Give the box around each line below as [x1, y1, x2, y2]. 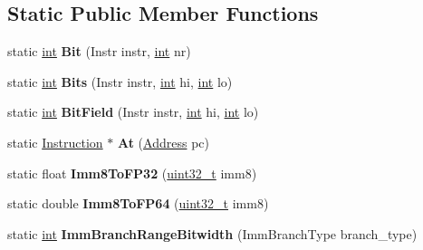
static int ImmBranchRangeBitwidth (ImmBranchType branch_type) [7, 224, 418, 243]
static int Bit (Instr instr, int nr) [7, 42, 191, 61]
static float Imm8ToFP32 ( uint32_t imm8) [7, 163, 257, 182]
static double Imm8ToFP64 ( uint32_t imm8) [7, 194, 269, 213]
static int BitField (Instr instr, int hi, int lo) [7, 102, 259, 121]
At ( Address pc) [117, 132, 209, 151]
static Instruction [7, 132, 103, 151]
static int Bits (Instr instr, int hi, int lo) [7, 72, 233, 91]
